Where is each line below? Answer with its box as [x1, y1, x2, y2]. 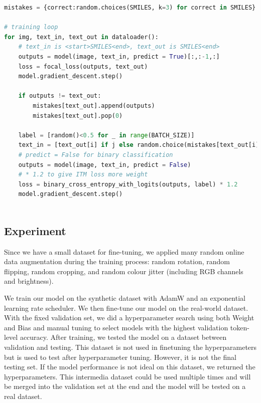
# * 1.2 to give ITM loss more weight [18, 171, 148, 178]
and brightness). [4, 276, 54, 286]
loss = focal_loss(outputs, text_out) [18, 63, 148, 70]
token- [230, 322, 249, 332]
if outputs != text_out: [18, 92, 101, 100]
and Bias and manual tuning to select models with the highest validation [4, 322, 228, 332]
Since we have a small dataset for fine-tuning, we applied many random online [4, 246, 244, 257]
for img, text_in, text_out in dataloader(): [4, 33, 159, 41]
